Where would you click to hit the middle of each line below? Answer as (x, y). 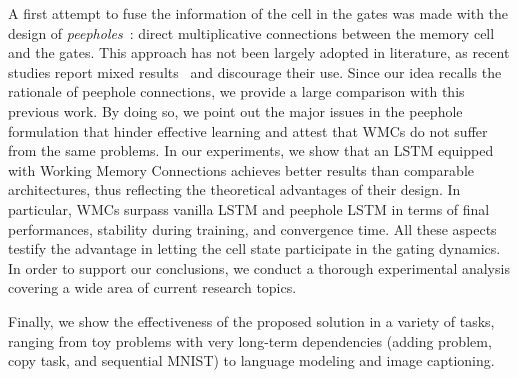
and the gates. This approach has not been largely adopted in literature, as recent (259, 52)
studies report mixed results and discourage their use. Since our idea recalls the (255, 71)
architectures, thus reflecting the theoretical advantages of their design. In (234, 189)
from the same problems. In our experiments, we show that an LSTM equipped (251, 150)
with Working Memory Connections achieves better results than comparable (241, 169)
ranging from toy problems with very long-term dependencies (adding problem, (250, 340)
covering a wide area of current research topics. (152, 287)
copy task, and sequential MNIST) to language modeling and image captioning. (251, 360)
